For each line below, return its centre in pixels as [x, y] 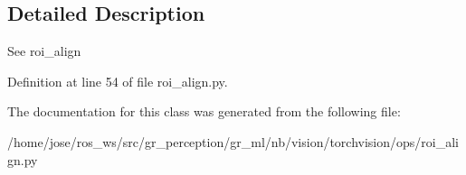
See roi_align [44, 51]
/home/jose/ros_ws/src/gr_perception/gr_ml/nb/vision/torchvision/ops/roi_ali [233, 141]
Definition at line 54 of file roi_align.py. [118, 81]
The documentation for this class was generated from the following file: [204, 111]
